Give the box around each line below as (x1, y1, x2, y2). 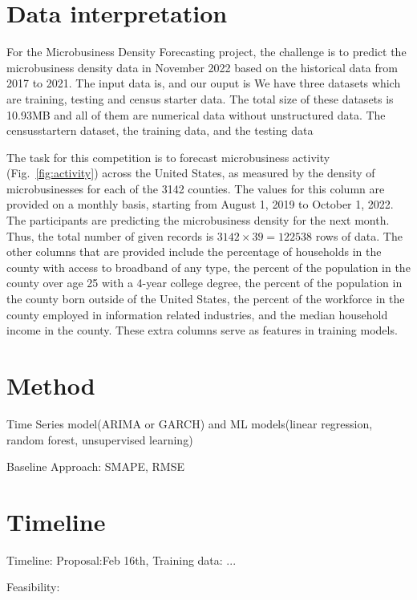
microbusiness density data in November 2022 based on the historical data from (6, 59, 398, 75)
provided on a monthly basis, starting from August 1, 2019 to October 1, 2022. (6, 196, 394, 213)
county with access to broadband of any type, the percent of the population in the (6, 258, 411, 275)
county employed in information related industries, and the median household (6, 306, 388, 322)
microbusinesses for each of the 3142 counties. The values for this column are (6, 180, 385, 197)
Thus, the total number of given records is (6, 227, 214, 244)
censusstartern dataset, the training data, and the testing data (6, 122, 314, 139)
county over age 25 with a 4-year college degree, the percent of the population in (6, 274, 403, 291)
